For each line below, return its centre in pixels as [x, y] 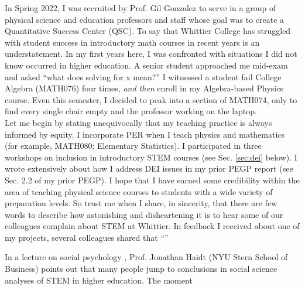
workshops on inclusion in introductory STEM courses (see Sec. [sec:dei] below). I [151, 157]
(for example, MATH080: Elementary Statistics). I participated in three [133, 146]
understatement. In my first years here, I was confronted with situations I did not [151, 54]
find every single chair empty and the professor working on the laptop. [131, 111]
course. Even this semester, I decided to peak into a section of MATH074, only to [151, 99]
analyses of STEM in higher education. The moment [99, 280]
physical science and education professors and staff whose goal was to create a [145, 19]
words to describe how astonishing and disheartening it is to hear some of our [144, 214]
